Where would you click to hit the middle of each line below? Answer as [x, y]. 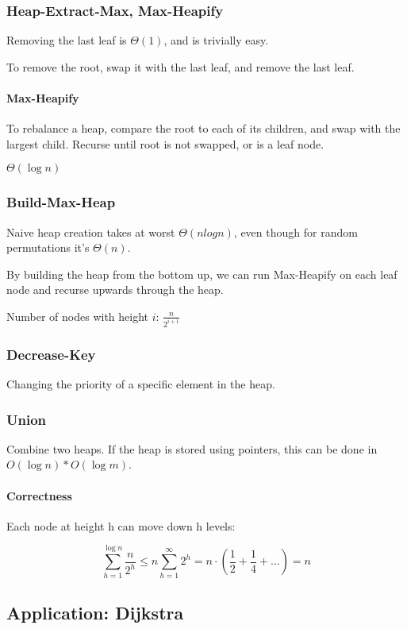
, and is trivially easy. [216, 40]
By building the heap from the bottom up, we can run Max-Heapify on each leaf [202, 274]
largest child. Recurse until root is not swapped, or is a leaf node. [165, 143]
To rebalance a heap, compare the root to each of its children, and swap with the [203, 128]
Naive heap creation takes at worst [91, 232]
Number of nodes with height [78, 316]
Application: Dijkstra [95, 612]
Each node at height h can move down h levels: [121, 525]
